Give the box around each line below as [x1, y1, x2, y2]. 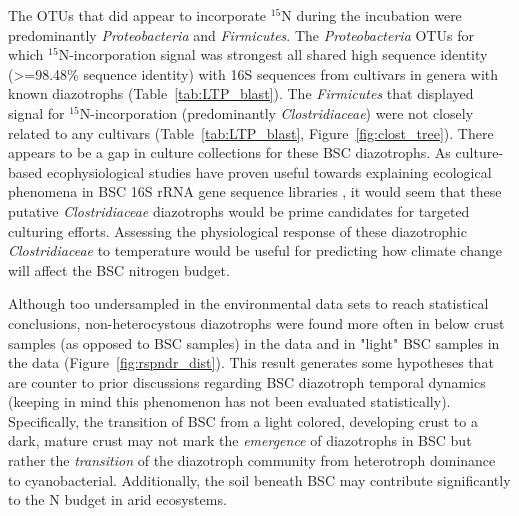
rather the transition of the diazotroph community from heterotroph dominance [8, 450, 496, 471]
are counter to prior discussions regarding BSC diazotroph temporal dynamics [8, 371, 486, 392]
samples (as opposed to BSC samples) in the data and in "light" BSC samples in [8, 332, 500, 353]
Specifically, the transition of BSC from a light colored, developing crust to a [8, 410, 478, 431]
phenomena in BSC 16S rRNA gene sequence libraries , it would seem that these [8, 181, 502, 202]
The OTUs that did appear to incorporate [8, 5, 267, 25]
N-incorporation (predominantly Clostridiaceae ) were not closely [79, 102, 474, 123]
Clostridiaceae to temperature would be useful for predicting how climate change [8, 240, 502, 261]
